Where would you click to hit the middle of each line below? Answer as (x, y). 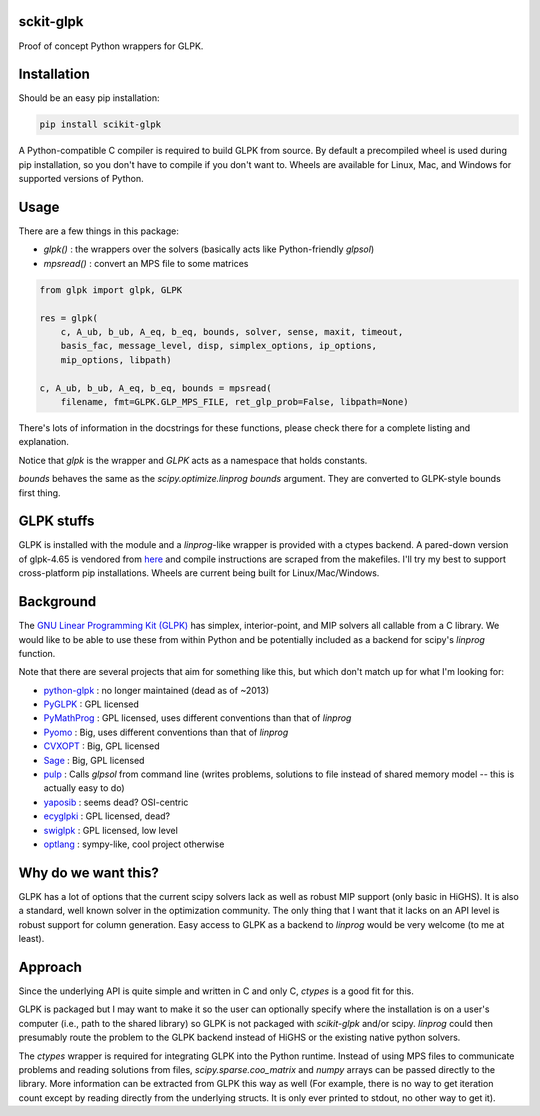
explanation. (44, 442)
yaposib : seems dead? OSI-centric (116, 802)
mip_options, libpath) (116, 359)
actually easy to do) (84, 788)
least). (31, 939)
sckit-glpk (51, 21)
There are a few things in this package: (98, 231)
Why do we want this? (89, 872)
